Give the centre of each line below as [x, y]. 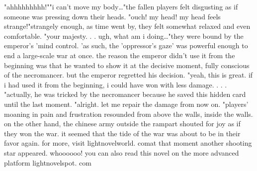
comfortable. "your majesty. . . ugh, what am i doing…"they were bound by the [124, 36]
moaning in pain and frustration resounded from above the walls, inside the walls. [128, 114]
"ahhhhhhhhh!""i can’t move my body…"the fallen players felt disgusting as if [121, 6]
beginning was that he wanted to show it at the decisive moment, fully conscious [127, 65]
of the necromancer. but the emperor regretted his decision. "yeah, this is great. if [128, 75]
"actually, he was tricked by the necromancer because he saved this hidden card [125, 94]
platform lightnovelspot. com [48, 162]
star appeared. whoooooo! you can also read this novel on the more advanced [122, 152]
